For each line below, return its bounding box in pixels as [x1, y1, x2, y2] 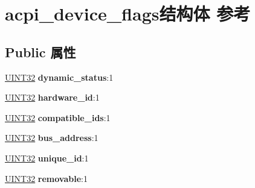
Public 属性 [5, 42, 76, 61]
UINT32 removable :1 [5, 172, 88, 184]
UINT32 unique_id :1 [5, 151, 89, 164]
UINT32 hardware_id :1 [5, 91, 100, 104]
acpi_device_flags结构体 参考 [5, 1, 251, 26]
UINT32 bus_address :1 [5, 131, 98, 144]
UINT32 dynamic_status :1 [5, 70, 114, 83]
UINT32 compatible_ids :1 [5, 111, 111, 124]
